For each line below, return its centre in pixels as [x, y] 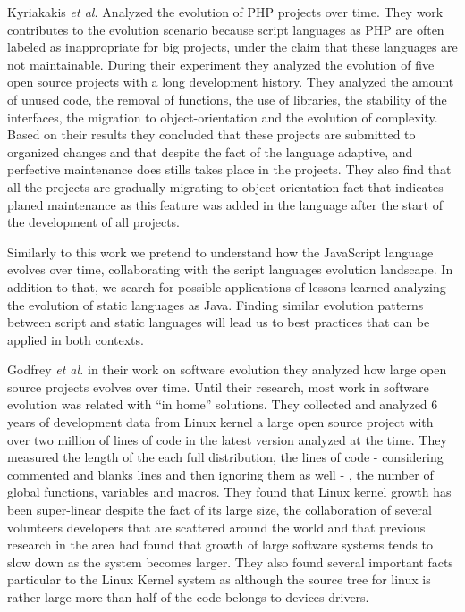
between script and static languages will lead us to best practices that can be [219, 322]
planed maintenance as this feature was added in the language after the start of [225, 204]
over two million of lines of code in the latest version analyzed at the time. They [227, 439]
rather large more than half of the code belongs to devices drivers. [188, 597]
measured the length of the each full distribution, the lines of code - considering [225, 457]
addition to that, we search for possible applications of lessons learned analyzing [227, 286]
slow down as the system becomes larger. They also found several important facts [230, 562]
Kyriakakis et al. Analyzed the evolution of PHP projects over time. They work [225, 12]
